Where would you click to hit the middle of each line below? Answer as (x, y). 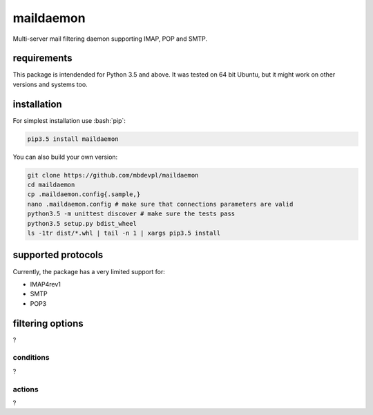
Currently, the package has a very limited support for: (89, 271)
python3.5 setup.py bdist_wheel (82, 223)
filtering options (48, 324)
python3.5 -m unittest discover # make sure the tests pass (131, 214)
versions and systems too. (50, 84)
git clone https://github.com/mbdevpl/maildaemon (113, 175)
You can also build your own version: (65, 157)
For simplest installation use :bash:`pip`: (69, 120)
